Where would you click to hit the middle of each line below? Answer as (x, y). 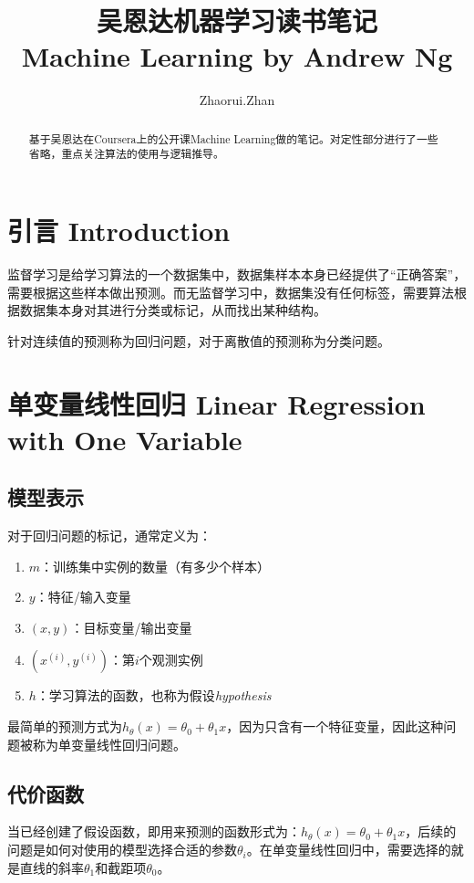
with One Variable (125, 439)
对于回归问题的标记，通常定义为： (109, 536)
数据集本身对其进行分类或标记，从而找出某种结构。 (173, 310)
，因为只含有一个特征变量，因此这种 (335, 726)
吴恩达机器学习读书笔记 (237, 21)
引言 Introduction (119, 231)
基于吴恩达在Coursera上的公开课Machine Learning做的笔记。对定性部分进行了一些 (233, 138)
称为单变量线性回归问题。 (109, 744)
